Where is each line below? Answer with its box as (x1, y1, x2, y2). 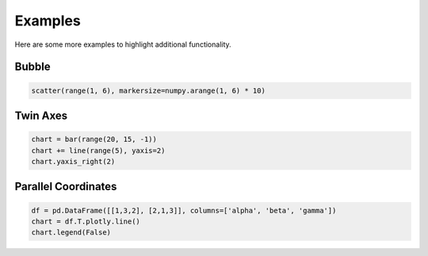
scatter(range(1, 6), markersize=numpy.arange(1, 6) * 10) (31, 86, 266, 95)
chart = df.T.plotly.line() (31, 216, 140, 226)
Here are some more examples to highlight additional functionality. (14, 40, 231, 49)
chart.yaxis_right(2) (31, 157, 116, 166)
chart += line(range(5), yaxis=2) (31, 146, 166, 155)
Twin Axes (14, 109, 68, 122)
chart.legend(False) (31, 228, 111, 237)
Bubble (14, 60, 51, 74)
